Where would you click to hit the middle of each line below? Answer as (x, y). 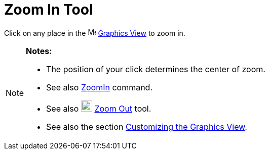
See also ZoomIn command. (100, 87)
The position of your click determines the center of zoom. (156, 69)
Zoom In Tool (49, 10)
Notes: (39, 51)
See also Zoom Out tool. (99, 108)
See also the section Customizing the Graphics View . (147, 126)
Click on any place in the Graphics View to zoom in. (95, 33)
